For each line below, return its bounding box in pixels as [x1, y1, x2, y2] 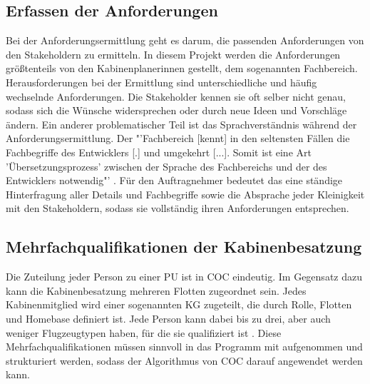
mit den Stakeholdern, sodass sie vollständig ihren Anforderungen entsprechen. [6, 201, 349, 216]
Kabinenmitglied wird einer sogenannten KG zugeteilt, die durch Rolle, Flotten [6, 297, 352, 312]
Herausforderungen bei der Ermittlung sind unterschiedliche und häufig [6, 74, 317, 89]
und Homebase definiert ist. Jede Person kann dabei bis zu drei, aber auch [6, 310, 331, 325]
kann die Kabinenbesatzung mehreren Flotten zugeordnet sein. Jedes [6, 283, 307, 298]
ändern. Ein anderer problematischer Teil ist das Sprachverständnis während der [6, 116, 357, 131]
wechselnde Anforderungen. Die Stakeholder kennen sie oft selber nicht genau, [6, 89, 346, 103]
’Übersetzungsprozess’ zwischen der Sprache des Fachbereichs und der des [6, 158, 327, 173]
